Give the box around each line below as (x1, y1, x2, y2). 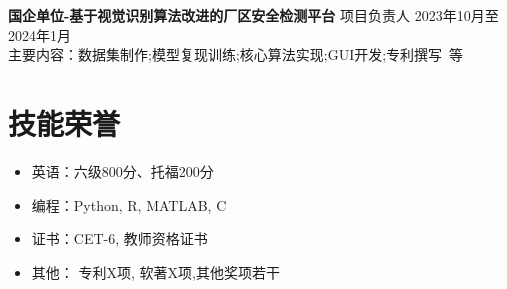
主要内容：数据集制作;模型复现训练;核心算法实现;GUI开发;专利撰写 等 (8, 44, 464, 65)
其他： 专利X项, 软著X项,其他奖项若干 (31, 261, 280, 282)
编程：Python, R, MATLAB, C (31, 194, 227, 215)
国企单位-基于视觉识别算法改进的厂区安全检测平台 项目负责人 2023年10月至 (8, 5, 499, 25)
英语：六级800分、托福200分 (31, 160, 214, 181)
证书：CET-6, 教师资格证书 (31, 228, 208, 249)
